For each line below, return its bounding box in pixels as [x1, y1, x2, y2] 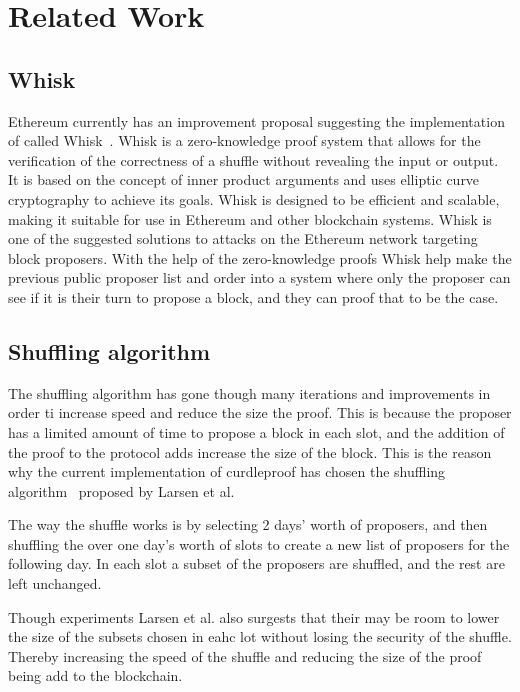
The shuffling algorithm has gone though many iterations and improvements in [8, 382, 491, 403]
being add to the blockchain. [8, 665, 183, 686]
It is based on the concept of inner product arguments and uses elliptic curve [8, 169, 480, 190]
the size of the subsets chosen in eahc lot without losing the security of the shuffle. [8, 626, 512, 647]
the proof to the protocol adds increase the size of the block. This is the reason [8, 441, 492, 462]
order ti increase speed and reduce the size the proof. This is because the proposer [8, 402, 512, 423]
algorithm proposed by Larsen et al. [8, 480, 235, 501]
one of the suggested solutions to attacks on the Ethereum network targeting [8, 228, 478, 249]
